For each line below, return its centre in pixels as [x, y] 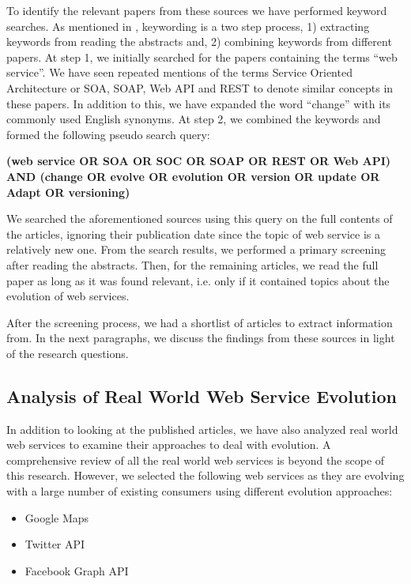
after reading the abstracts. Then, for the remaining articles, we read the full [192, 264]
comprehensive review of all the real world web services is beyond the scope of [196, 460]
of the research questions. [68, 353]
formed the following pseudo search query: [108, 134]
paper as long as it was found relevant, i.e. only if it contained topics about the [198, 280]
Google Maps [57, 517]
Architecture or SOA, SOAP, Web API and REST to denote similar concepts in [200, 87]
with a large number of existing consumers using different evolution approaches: [200, 491]
